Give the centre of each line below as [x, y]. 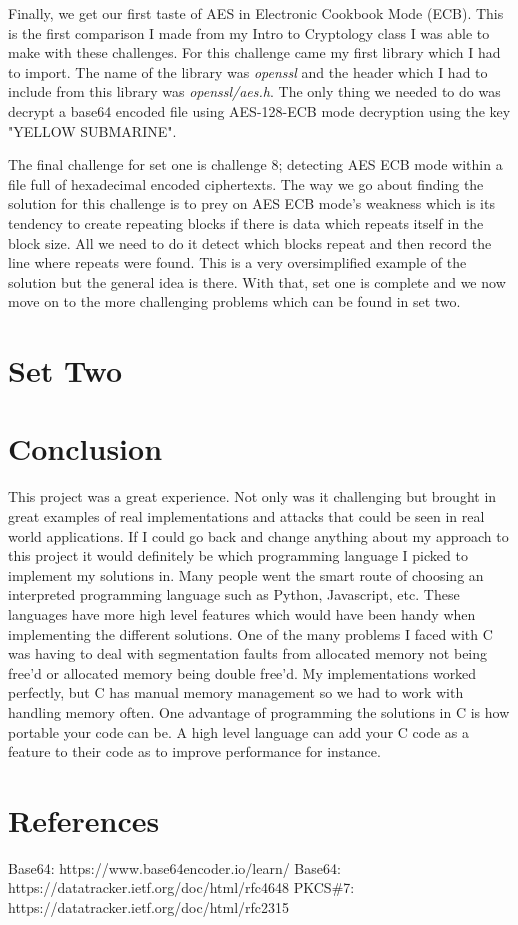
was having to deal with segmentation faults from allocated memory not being [248, 653]
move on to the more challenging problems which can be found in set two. [234, 301]
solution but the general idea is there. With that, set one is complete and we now [257, 281]
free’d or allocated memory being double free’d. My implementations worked [242, 672]
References [84, 819]
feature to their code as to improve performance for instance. [194, 751]
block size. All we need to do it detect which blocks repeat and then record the [250, 242]
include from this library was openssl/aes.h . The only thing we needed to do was [254, 91]
